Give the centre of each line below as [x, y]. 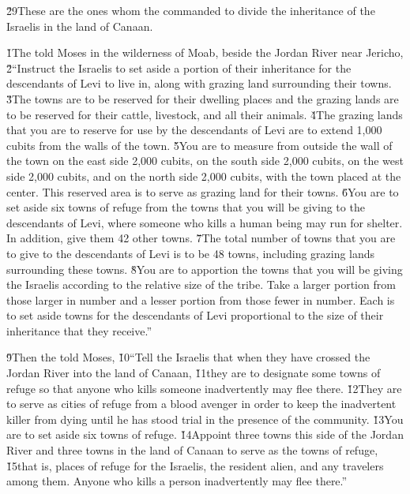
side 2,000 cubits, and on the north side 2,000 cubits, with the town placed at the [204, 176]
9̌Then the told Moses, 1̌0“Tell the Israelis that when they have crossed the [188, 357]
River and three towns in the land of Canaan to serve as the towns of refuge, [192, 450]
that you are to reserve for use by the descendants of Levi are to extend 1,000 [194, 130]
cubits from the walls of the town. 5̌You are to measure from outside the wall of [199, 145]
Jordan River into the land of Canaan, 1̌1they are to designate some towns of [194, 373]
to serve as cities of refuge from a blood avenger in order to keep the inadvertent [201, 404]
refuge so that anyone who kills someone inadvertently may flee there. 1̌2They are [204, 388]
